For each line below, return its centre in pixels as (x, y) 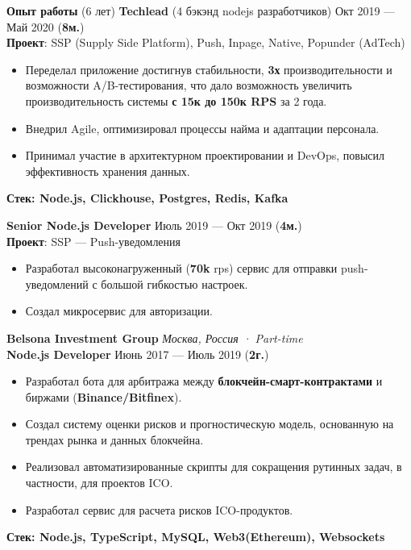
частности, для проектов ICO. (99, 483)
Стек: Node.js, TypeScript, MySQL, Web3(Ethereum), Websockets (196, 537)
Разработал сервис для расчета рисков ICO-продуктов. (159, 509)
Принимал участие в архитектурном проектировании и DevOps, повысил (205, 155)
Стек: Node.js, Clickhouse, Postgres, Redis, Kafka (147, 198)
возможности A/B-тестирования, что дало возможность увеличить (189, 85)
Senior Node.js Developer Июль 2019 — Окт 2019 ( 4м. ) (154, 225)
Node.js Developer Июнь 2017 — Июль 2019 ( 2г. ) (138, 354)
